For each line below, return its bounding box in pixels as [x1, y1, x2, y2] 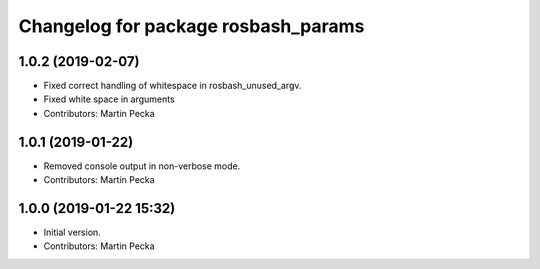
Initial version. [43, 226, 102, 239]
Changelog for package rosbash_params [18, 15, 365, 37]
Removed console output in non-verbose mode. [43, 160, 241, 172]
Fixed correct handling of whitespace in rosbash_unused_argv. [43, 80, 302, 92]
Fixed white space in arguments [43, 93, 175, 105]
